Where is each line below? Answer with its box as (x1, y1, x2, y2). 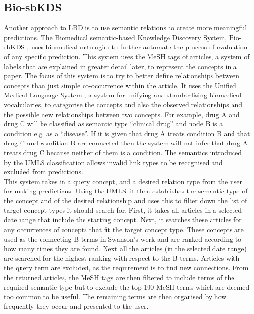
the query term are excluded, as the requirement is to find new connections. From (4, 263, 249, 273)
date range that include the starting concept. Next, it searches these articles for (4, 215, 242, 225)
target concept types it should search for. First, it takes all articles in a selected (4, 205, 242, 215)
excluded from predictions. (4, 167, 83, 177)
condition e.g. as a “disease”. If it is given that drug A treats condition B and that (4, 128, 250, 138)
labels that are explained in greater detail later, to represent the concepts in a (4, 61, 237, 71)
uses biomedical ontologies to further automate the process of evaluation (31, 42, 248, 52)
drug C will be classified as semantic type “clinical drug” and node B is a (4, 119, 223, 129)
